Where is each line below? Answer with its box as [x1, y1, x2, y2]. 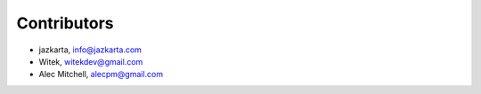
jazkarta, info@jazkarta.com [38, 44, 143, 55]
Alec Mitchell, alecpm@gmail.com [38, 69, 164, 80]
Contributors [16, 13, 115, 33]
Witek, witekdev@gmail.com [38, 56, 143, 67]
